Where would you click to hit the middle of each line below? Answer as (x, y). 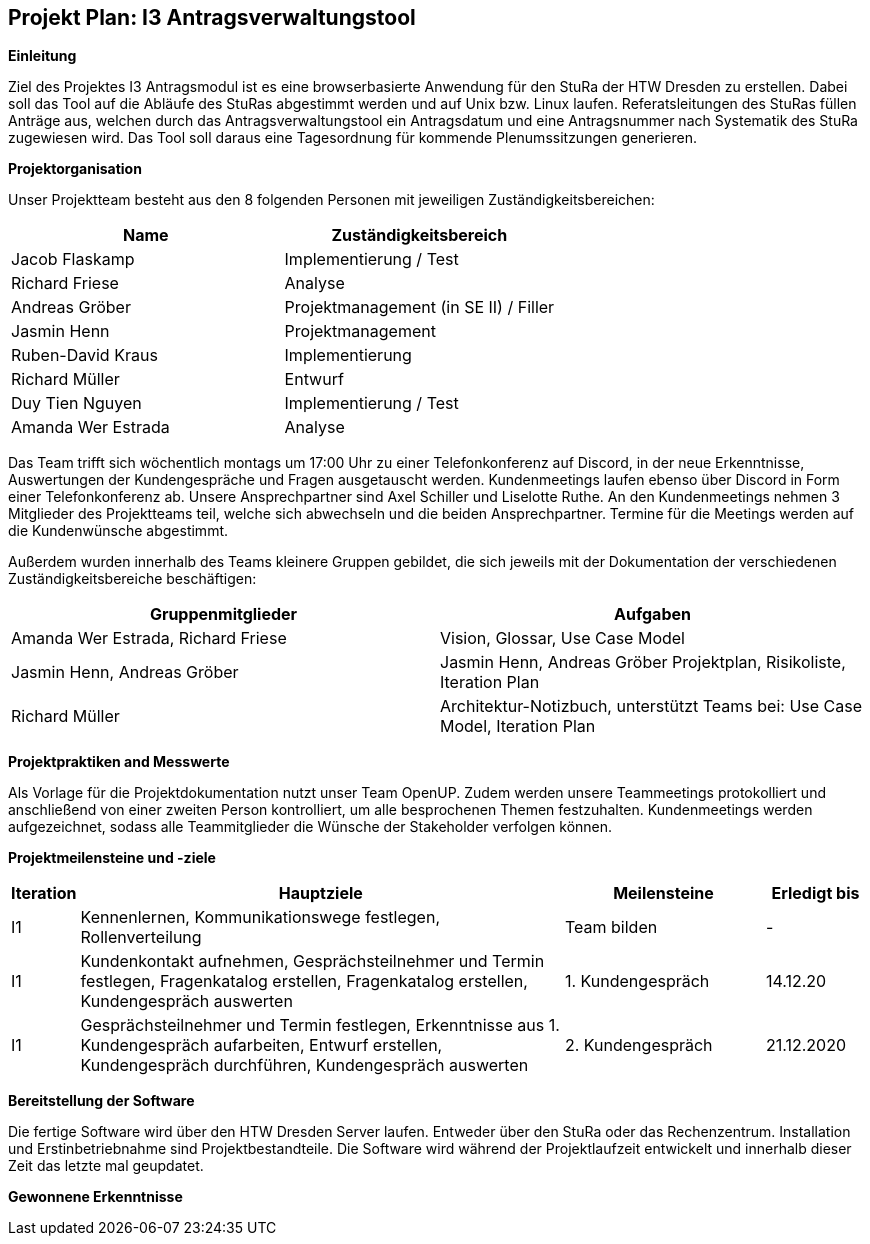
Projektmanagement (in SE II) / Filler (419, 307)
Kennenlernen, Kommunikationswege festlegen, (260, 917)
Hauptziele (320, 893)
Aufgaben (652, 614)
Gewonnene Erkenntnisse (95, 1197)
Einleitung (42, 56)
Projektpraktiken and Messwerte (119, 762)
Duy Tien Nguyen (76, 403)
